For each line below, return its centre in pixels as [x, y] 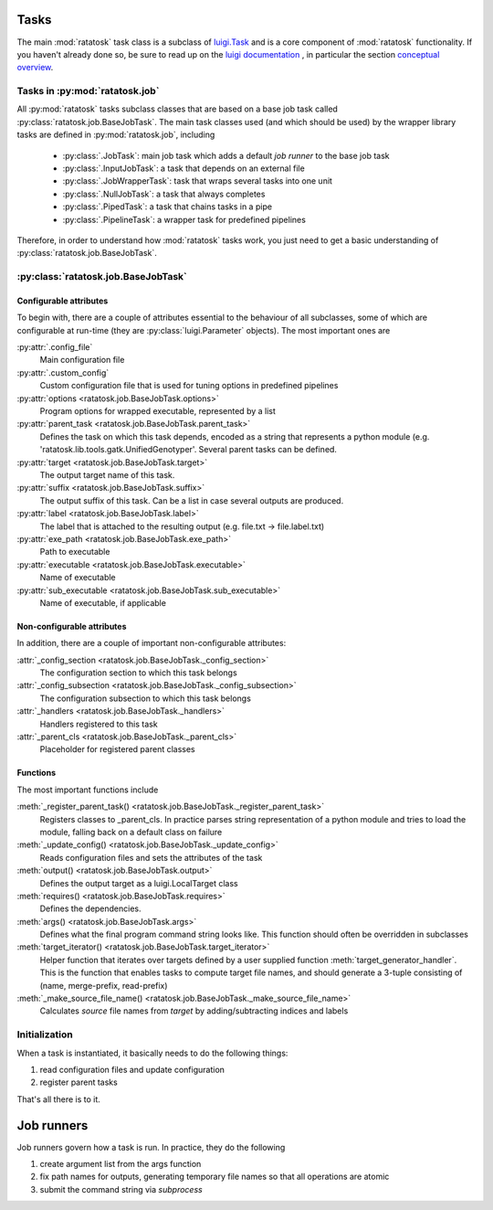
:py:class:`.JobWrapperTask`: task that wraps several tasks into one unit [198, 181]
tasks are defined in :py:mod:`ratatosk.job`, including [116, 135]
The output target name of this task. [107, 474]
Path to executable [75, 552]
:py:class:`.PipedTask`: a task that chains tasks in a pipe [168, 207]
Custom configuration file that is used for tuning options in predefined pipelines [189, 386]
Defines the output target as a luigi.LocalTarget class [139, 883]
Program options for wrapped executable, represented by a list [157, 411]
